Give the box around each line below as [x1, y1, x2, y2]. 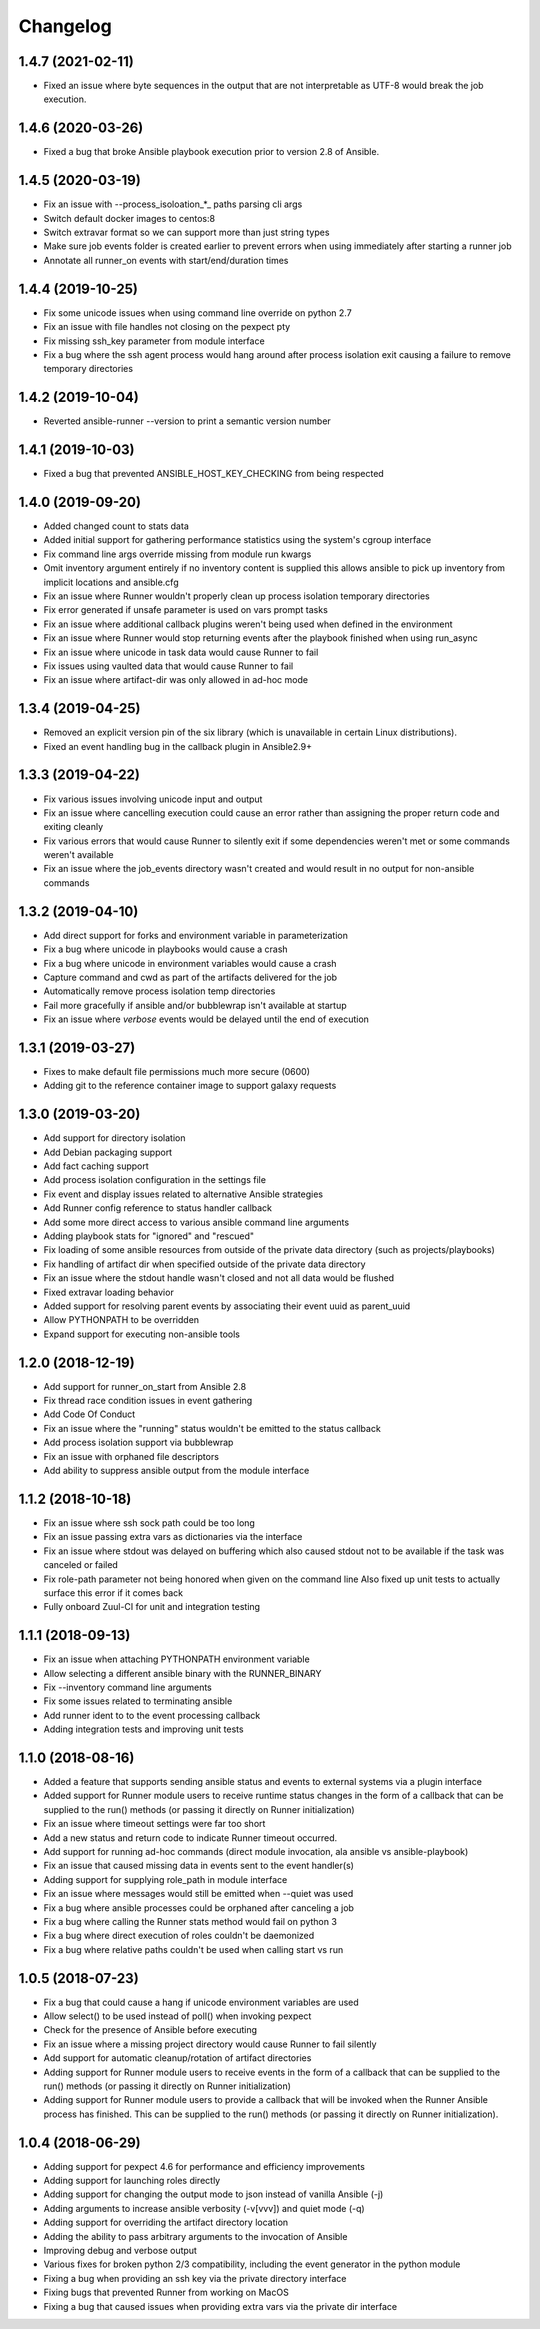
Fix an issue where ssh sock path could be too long [43, 1516, 255, 1529]
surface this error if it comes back [43, 1586, 184, 1599]
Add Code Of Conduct [43, 1408, 136, 1420]
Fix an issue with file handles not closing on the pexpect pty [43, 321, 291, 333]
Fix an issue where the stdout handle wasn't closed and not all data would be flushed [43, 1272, 395, 1284]
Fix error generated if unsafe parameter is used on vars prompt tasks [43, 604, 329, 616]
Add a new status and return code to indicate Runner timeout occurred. [43, 1831, 338, 1844]
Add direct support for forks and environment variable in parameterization [43, 929, 349, 941]
